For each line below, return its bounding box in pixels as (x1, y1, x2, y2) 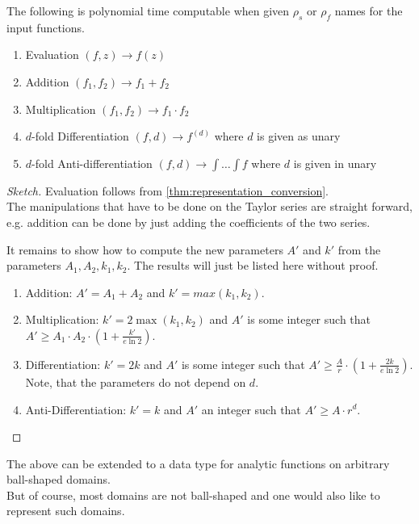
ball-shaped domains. (6, 471, 111, 488)
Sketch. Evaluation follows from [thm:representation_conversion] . (6, 182, 329, 199)
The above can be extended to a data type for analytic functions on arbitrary (6, 455, 390, 472)
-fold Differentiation (31, 128, 129, 145)
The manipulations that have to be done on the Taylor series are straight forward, (6, 198, 413, 215)
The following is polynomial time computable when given (6, 2, 290, 19)
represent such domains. (6, 502, 125, 519)
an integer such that (201, 400, 301, 417)
